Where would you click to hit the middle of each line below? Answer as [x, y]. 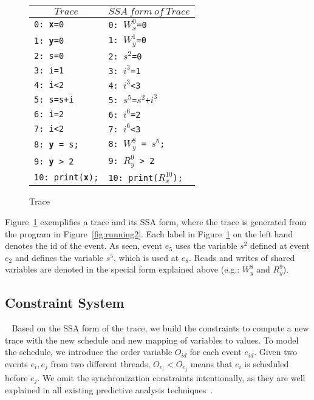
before [16, 377]
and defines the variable [59, 257]
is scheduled [267, 363]
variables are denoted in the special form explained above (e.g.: [122, 269]
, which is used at [146, 257]
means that [211, 363]
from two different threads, [101, 363]
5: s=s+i [54, 99]
